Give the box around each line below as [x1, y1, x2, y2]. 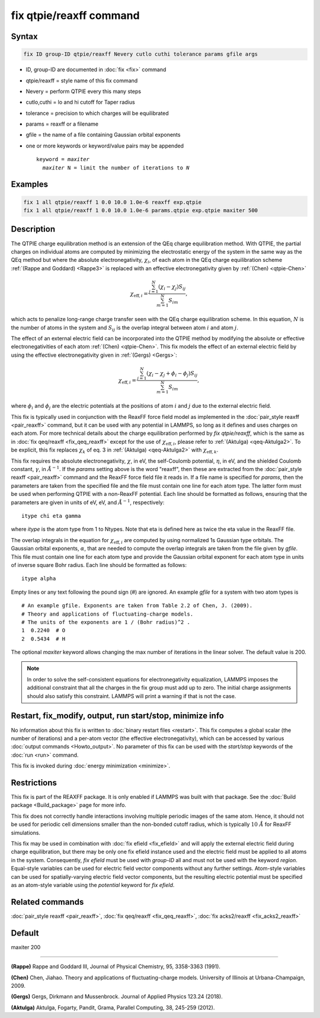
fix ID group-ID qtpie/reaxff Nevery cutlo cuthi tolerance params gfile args [23, 51, 258, 57]
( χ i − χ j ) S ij [158, 283, 186, 292]
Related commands [11, 897, 84, 907]
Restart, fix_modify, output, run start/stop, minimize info [11, 711, 225, 721]
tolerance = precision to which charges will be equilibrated [25, 110, 169, 117]
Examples [11, 180, 49, 190]
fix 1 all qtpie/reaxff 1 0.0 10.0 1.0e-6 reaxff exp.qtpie [23, 199, 202, 206]
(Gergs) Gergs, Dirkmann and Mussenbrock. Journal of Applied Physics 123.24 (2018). [11, 993, 223, 1000]
